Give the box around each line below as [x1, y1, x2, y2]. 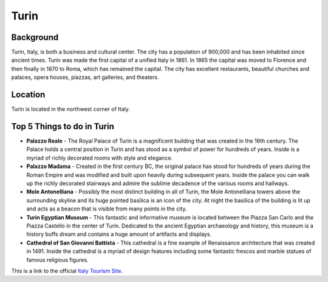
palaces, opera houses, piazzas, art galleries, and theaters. [11, 73, 159, 81]
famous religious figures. [26, 256, 89, 263]
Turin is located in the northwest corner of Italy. [11, 106, 131, 113]
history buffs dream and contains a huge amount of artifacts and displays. [26, 230, 212, 238]
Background [11, 32, 59, 42]
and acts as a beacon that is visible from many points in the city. [26, 205, 187, 212]
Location [11, 90, 46, 100]
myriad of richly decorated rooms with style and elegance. [26, 154, 173, 161]
